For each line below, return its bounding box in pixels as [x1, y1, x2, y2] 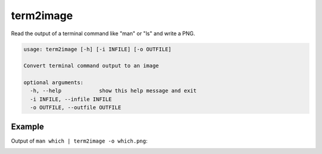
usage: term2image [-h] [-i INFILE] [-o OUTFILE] [23, 45, 172, 53]
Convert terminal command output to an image [23, 63, 159, 69]
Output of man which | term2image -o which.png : [11, 137, 148, 144]
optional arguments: [23, 79, 83, 86]
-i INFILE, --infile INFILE [30, 96, 112, 103]
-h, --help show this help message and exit [30, 87, 197, 94]
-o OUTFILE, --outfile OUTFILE [30, 104, 122, 111]
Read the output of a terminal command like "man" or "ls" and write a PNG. [11, 30, 196, 37]
